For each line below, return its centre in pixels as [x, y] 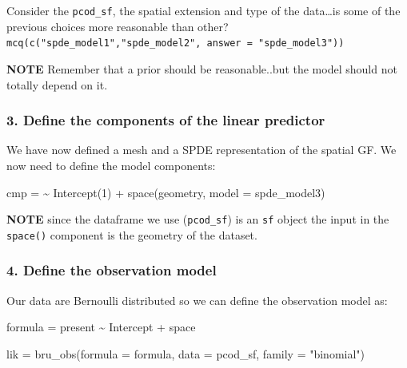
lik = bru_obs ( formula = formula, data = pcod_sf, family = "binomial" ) [186, 353]
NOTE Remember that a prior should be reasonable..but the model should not [202, 68]
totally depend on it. [57, 84]
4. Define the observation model [112, 270]
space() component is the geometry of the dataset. [132, 234]
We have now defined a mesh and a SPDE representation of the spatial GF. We [202, 150]
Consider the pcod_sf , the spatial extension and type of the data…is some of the [203, 10]
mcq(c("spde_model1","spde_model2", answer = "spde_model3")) [176, 44]
